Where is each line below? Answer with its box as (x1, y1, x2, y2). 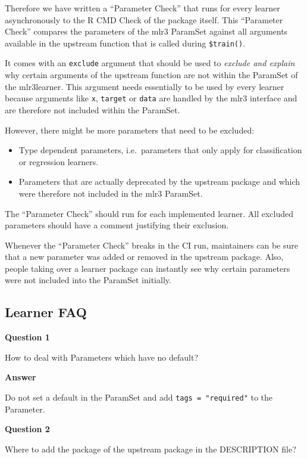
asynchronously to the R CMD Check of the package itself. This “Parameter (5, 13, 283, 26)
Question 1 (5, 331, 50, 343)
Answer (5, 371, 36, 383)
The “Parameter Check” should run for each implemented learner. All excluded (5, 207, 294, 219)
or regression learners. (18, 155, 99, 168)
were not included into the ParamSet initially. (5, 274, 171, 286)
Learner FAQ (5, 303, 87, 321)
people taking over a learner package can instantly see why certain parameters (5, 262, 290, 274)
